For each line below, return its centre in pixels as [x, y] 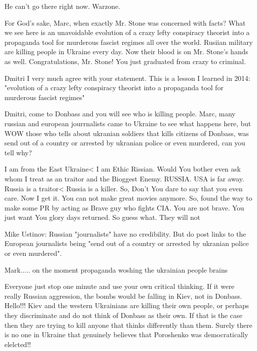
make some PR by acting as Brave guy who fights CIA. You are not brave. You [124, 207]
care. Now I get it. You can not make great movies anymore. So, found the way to [128, 198]
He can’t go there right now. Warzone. [62, 6]
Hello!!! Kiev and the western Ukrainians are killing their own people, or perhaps [127, 305]
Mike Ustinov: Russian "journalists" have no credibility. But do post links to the [125, 233]
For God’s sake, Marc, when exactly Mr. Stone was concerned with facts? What [125, 22]
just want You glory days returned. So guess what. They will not [102, 217]
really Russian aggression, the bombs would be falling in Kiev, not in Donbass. [123, 296]
